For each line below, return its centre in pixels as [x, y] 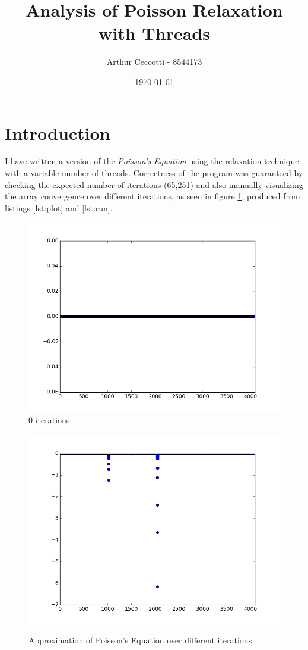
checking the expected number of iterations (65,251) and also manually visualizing [154, 184]
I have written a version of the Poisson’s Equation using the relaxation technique [152, 161]
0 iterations [49, 420]
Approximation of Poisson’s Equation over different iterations [140, 640]
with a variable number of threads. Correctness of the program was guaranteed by [154, 173]
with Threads [154, 33]
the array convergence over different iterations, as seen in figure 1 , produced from [153, 196]
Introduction [58, 132]
